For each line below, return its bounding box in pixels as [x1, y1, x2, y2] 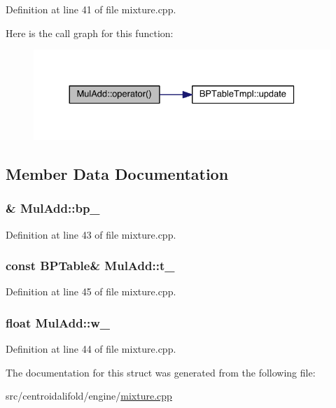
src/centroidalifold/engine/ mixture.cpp [6, 388, 172, 403]
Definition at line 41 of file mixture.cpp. [6, 2, 176, 16]
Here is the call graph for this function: [6, 25, 174, 40]
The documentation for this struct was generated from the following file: [6, 365, 316, 379]
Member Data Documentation [6, 162, 229, 184]
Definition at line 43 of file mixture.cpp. [6, 227, 176, 241]
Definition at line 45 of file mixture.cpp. [6, 284, 176, 299]
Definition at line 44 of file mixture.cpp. [6, 342, 176, 356]
